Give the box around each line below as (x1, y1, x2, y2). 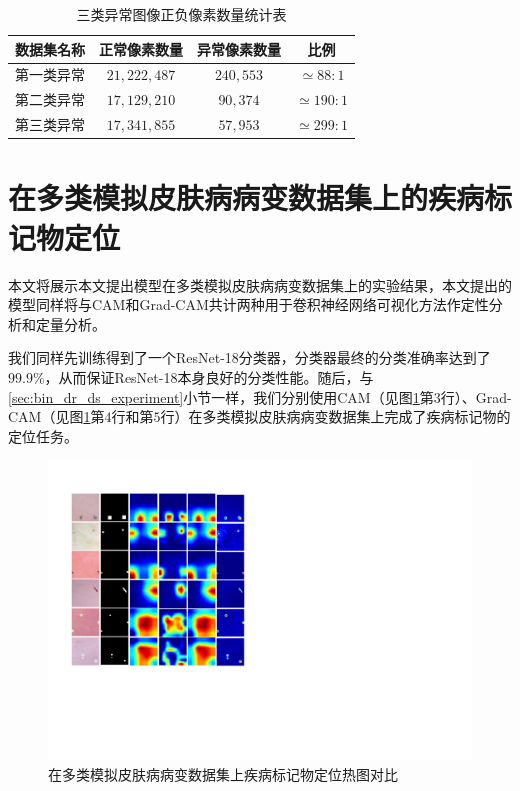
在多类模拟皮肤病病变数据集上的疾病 (8, 177, 485, 218)
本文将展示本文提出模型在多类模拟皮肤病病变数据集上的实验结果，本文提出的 (8, 274, 512, 295)
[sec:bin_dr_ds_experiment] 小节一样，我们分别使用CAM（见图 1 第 (8, 386, 434, 407)
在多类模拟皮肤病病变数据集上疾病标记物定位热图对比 (48, 763, 398, 784)
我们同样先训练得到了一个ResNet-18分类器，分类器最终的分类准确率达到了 (8, 347, 491, 368)
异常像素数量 (197, 38, 281, 59)
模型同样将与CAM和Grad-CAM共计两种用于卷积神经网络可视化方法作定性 (8, 294, 489, 315)
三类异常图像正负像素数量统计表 (76, 4, 287, 24)
